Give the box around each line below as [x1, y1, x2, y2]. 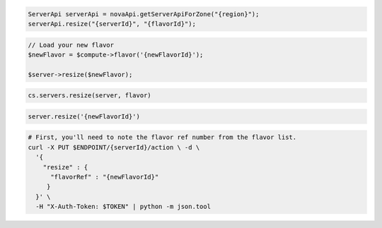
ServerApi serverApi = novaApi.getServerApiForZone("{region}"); [28, 10, 260, 18]
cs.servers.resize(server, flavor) [28, 92, 151, 100]
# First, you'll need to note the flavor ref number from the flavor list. [28, 133, 297, 141]
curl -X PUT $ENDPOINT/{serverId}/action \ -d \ [28, 143, 200, 151]
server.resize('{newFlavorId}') [28, 112, 141, 120]
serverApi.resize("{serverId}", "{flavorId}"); [28, 20, 196, 28]
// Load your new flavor [28, 41, 115, 49]
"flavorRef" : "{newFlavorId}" [50, 173, 159, 181]
